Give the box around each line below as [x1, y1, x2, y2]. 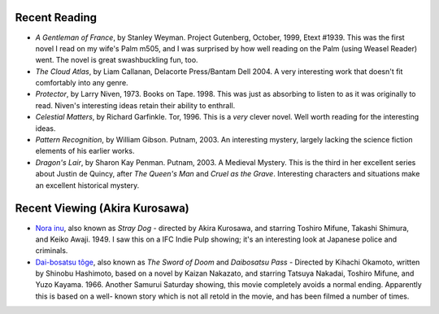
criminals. [35, 246, 68, 255]
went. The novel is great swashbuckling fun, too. [35, 55, 198, 65]
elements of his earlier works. [35, 146, 135, 156]
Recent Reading [15, 11, 98, 24]
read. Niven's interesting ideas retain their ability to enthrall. [35, 100, 236, 110]
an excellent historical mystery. [35, 180, 140, 190]
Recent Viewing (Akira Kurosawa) [15, 202, 190, 216]
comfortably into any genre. [35, 78, 129, 88]
